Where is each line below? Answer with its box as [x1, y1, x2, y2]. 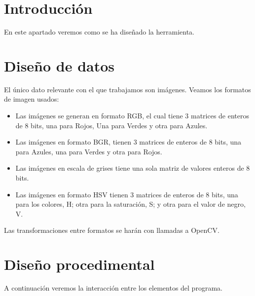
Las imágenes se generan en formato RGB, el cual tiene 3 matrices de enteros [15, 111, 250, 121]
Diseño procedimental [4, 254, 155, 274]
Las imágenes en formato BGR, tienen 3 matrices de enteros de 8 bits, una [15, 137, 242, 147]
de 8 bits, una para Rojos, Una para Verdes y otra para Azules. [15, 120, 208, 130]
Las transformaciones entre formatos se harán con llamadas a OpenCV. [4, 225, 219, 235]
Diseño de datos [4, 55, 115, 75]
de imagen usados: [4, 94, 59, 104]
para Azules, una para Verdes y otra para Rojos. [15, 146, 162, 156]
